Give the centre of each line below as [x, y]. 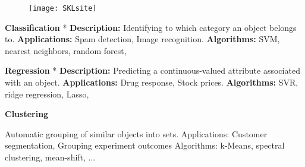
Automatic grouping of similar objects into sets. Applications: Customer [136, 133]
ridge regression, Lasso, [47, 94]
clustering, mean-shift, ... [50, 157]
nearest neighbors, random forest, [66, 50]
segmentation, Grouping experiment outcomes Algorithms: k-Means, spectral [145, 145]
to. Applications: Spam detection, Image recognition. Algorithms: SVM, [142, 39]
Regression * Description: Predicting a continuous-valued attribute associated [152, 70]
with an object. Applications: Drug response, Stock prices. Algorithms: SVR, [152, 82]
